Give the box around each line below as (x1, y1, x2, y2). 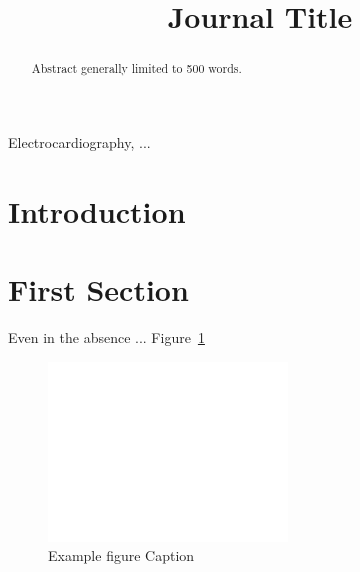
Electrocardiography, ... (8, 131, 151, 152)
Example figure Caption (48, 545, 195, 566)
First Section (8, 268, 189, 309)
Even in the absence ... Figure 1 (8, 326, 205, 347)
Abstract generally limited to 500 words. (31, 60, 242, 77)
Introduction (8, 190, 186, 231)
